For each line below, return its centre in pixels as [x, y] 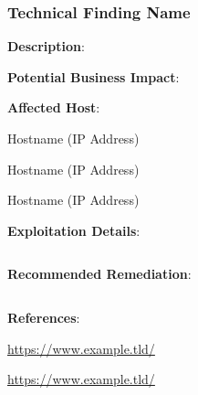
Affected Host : [54, 107]
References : [44, 317]
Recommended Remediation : [99, 274]
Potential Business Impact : [94, 76]
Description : [46, 46]
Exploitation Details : [74, 230]
